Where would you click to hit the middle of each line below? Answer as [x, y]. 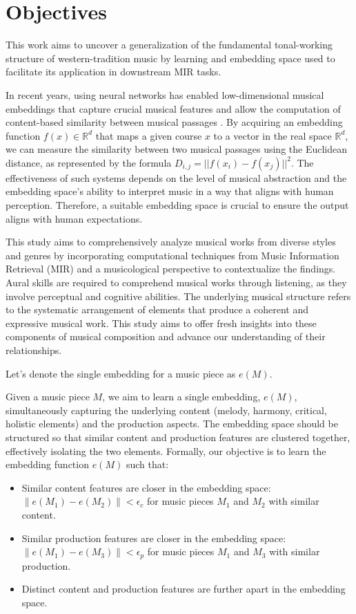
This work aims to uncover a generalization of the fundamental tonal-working [169, 45]
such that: [147, 464]
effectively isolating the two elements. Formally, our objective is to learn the [166, 450]
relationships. [34, 350]
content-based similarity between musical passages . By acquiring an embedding [174, 122]
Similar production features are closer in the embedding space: [154, 538]
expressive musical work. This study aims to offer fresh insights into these [161, 323]
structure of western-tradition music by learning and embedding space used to [170, 58]
